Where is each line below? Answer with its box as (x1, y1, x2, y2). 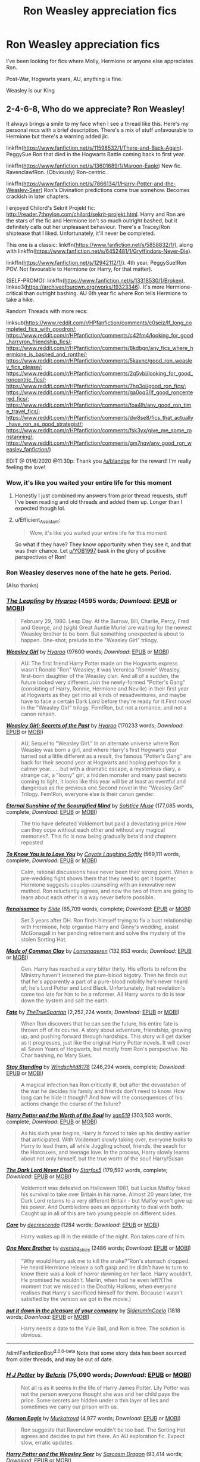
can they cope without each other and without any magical (20, 826, 165, 834)
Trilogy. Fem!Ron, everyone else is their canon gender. (20, 791, 155, 798)
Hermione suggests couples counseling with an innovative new (20, 881, 176, 888)
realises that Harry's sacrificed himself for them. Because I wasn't (20, 1289, 183, 1296)
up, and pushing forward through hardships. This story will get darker (20, 1033, 192, 1040)
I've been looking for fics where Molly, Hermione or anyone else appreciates (6, 57, 193, 64)
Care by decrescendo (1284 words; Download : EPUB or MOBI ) (6, 1221, 160, 1229)
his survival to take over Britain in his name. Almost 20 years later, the (20, 1191, 192, 1198)
